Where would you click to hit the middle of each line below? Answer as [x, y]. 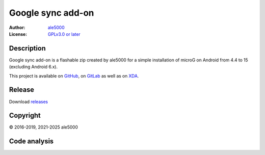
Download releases [28, 102]
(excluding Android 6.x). [33, 67]
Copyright [25, 116]
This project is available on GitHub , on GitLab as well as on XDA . [74, 76]
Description [27, 48]
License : [18, 34]
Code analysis [31, 142]
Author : [17, 27]
